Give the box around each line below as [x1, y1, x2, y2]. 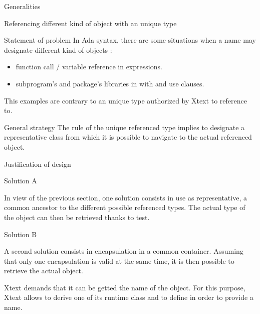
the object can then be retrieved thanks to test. [4, 212, 150, 222]
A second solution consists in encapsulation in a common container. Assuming [4, 246, 243, 256]
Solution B [4, 229, 37, 239]
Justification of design [4, 158, 71, 169]
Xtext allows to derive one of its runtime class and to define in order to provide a [4, 292, 253, 302]
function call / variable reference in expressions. [16, 61, 162, 72]
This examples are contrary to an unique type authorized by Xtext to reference [4, 95, 247, 106]
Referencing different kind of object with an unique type [4, 18, 177, 28]
